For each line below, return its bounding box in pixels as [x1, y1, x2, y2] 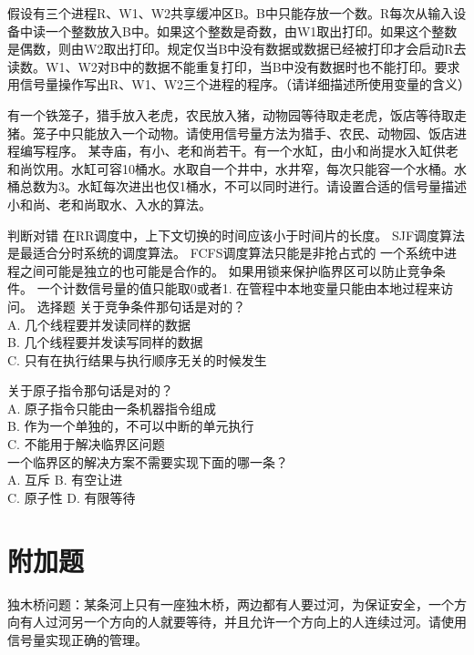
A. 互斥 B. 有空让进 [7, 470, 123, 489]
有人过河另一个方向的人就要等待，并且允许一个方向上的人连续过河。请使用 [19, 612, 467, 631]
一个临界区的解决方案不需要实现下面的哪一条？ [7, 452, 288, 471]
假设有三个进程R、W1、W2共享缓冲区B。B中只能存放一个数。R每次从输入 [7, 4, 454, 22]
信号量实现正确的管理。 [7, 629, 148, 649]
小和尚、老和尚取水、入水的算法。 [7, 194, 211, 213]
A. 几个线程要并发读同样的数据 [7, 314, 191, 333]
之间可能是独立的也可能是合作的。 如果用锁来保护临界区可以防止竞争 [19, 261, 433, 280]
